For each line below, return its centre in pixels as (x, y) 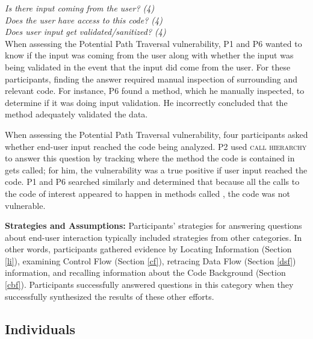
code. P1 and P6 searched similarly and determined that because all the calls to (152, 182)
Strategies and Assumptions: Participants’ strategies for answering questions (153, 225)
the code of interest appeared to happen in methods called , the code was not (147, 193)
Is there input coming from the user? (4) (80, 8)
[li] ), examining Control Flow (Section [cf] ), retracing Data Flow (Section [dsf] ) (150, 260)
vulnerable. (25, 205)
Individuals (40, 328)
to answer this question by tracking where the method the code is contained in (150, 158)
